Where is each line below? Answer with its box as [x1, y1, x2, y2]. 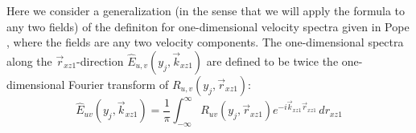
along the [6, 52, 52, 69]
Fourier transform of [68, 75, 169, 92]
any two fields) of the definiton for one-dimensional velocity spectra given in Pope [6, 18, 410, 34]
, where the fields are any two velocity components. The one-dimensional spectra [6, 34, 404, 50]
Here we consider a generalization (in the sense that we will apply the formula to [6, 2, 406, 18]
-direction [76, 52, 124, 69]
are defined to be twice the [206, 52, 339, 69]
